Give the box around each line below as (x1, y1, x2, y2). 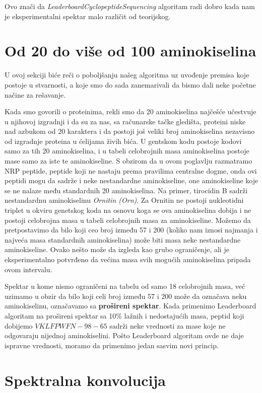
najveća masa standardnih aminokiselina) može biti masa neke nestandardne (5, 234, 241, 245)
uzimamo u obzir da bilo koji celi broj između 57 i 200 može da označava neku (5, 290, 247, 301)
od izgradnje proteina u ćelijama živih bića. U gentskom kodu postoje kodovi (5, 135, 242, 146)
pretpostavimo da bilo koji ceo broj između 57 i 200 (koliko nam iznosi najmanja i (5, 224, 258, 235)
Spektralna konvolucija (5, 369, 166, 390)
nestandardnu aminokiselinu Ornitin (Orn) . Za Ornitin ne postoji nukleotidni (5, 195, 244, 205)
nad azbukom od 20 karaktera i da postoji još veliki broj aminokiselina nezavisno (5, 126, 255, 136)
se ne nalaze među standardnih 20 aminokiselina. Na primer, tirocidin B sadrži (5, 185, 248, 195)
